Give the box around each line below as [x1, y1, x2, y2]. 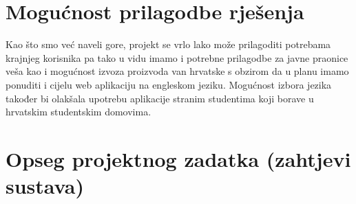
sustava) [6, 172, 84, 200]
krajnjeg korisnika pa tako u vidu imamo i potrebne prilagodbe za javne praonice [6, 50, 348, 65]
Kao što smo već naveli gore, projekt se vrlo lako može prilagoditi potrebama [6, 37, 331, 52]
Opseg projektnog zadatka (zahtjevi [6, 144, 351, 172]
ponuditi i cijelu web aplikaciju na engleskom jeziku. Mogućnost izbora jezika [6, 77, 332, 91]
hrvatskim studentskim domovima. [6, 104, 151, 119]
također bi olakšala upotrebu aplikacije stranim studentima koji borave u [6, 91, 314, 105]
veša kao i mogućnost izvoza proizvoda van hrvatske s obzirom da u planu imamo [6, 64, 349, 78]
